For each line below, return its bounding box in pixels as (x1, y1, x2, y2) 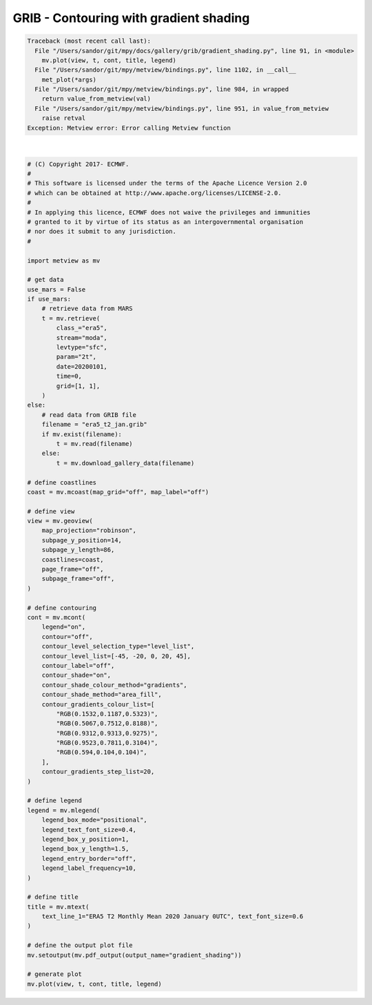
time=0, (56, 372, 83, 380)
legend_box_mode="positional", (41, 816, 147, 824)
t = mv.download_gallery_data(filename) (56, 459, 195, 467)
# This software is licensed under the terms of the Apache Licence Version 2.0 (27, 179, 307, 187)
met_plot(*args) (41, 76, 96, 83)
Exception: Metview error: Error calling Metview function (27, 124, 231, 132)
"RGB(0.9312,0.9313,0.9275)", (56, 729, 158, 737)
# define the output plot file (27, 942, 134, 949)
